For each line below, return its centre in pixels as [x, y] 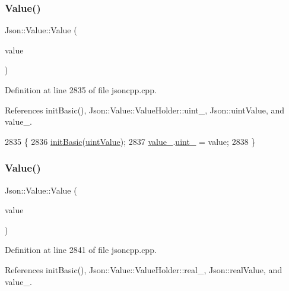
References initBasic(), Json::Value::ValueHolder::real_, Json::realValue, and [144, 269]
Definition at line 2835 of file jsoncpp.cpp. [81, 90]
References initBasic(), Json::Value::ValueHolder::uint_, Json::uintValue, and [145, 110]
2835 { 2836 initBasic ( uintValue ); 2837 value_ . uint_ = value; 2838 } [130, 141]
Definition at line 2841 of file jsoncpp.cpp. [81, 250]
